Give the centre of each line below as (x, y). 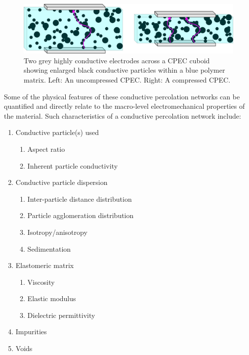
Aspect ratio (46, 149)
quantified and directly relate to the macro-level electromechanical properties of (124, 106)
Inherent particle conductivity (73, 165)
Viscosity (41, 282)
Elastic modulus (52, 298)
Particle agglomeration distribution (81, 215)
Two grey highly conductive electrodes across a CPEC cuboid (117, 60)
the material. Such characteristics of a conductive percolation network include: (123, 115)
